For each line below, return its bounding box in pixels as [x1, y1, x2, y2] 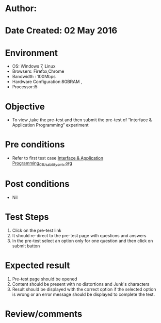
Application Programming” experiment [12, 122, 89, 128]
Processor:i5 [12, 84, 38, 90]
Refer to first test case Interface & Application [12, 155, 103, 161]
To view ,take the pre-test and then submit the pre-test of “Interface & [12, 117, 152, 123]
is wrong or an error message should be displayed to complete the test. [12, 291, 155, 297]
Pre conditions [5, 139, 65, 150]
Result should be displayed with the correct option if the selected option [12, 286, 156, 292]
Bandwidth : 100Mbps [12, 74, 56, 80]
